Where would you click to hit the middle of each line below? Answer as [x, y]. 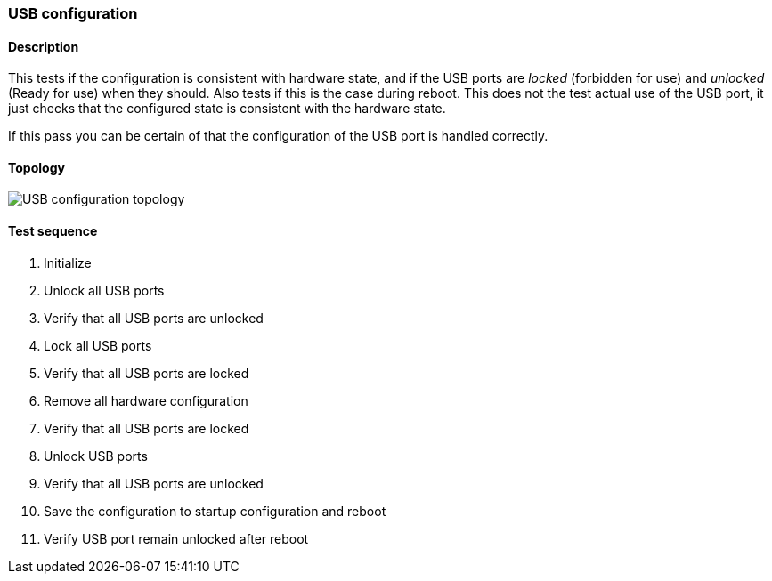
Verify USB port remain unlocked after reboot [176, 538]
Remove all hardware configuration [146, 400]
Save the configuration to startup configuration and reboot [215, 511]
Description [44, 46]
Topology [37, 167]
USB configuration [73, 13]
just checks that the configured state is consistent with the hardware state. [227, 109]
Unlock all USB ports [104, 290]
